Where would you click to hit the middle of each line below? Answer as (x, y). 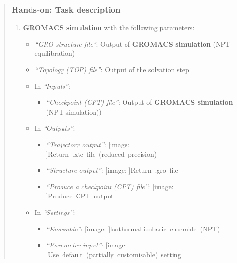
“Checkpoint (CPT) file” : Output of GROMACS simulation (140, 102)
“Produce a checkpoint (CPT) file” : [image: (110, 186)
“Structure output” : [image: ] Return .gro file (112, 170)
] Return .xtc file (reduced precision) (102, 154)
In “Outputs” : (55, 128)
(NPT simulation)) (74, 111)
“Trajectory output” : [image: (88, 144)
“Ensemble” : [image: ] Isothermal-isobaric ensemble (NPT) (133, 228)
